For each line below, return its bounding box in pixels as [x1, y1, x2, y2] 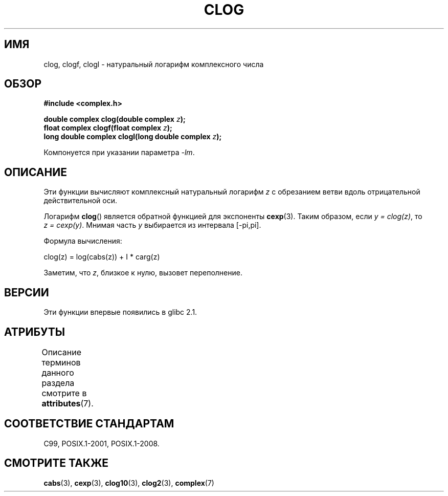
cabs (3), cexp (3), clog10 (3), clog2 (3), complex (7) [43, 478, 214, 487]
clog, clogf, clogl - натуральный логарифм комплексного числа [43, 59, 264, 69]
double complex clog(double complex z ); [43, 115, 186, 124]
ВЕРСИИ [4, 286, 49, 299]
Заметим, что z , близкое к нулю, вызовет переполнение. [43, 268, 242, 277]
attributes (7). [41, 398, 94, 408]
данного [41, 367, 74, 378]
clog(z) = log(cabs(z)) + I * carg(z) [43, 252, 160, 262]
